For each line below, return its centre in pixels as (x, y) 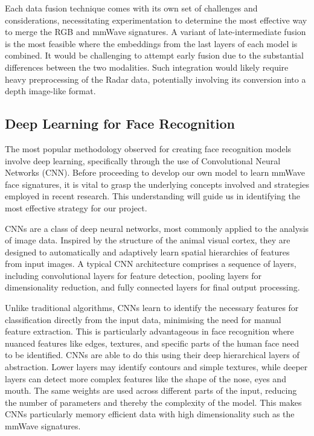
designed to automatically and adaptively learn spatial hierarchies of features (147, 252)
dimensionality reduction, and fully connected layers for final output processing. (152, 287)
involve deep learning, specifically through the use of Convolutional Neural (143, 160)
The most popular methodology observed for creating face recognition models (148, 148)
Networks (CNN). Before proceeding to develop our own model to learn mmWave (155, 172)
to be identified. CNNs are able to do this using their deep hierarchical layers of (152, 355)
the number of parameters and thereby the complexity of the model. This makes (153, 402)
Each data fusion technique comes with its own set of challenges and (131, 8)
